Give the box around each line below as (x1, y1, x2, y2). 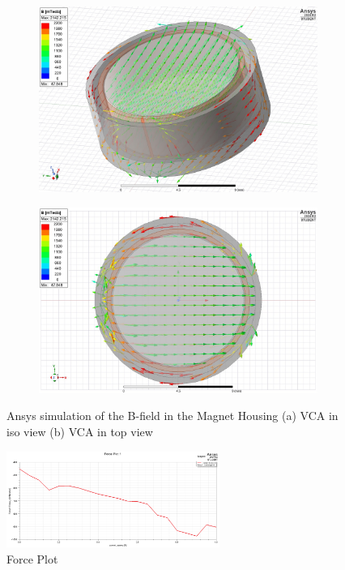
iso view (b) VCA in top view (6, 423, 153, 439)
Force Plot (6, 550, 58, 567)
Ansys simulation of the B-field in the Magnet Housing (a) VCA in (6, 407, 339, 424)
